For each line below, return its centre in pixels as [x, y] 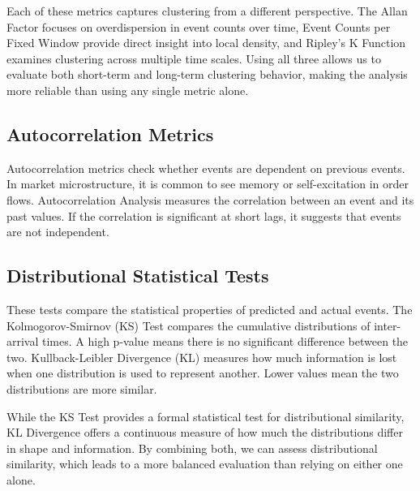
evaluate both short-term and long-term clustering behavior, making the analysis [207, 74]
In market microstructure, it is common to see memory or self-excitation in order [208, 184]
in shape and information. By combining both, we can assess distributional [192, 448]
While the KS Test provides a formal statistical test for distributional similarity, [206, 416]
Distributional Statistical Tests [138, 276]
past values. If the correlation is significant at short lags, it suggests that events [204, 215]
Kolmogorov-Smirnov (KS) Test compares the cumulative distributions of [189, 325]
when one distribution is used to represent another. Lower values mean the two [203, 373]
